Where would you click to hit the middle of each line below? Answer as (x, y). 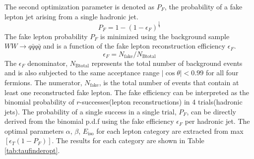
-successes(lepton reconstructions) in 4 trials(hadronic (161, 102)
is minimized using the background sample (165, 36)
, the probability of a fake (203, 6)
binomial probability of (39, 102)
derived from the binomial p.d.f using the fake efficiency (89, 121)
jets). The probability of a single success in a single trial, (91, 111)
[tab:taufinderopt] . (32, 150)
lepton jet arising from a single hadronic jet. (71, 16)
